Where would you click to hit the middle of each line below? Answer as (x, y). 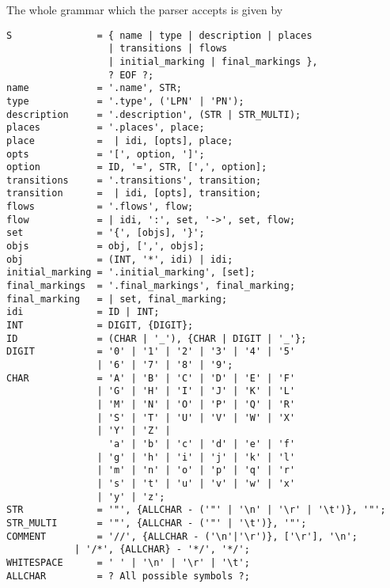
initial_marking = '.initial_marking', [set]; (131, 273)
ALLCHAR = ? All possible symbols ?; (128, 576)
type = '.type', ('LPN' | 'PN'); (125, 101)
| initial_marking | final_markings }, (213, 61)
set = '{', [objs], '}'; (106, 233)
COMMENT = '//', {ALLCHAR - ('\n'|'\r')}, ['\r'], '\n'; (182, 536)
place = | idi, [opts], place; (120, 140)
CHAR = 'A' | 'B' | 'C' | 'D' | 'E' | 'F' (151, 378)
